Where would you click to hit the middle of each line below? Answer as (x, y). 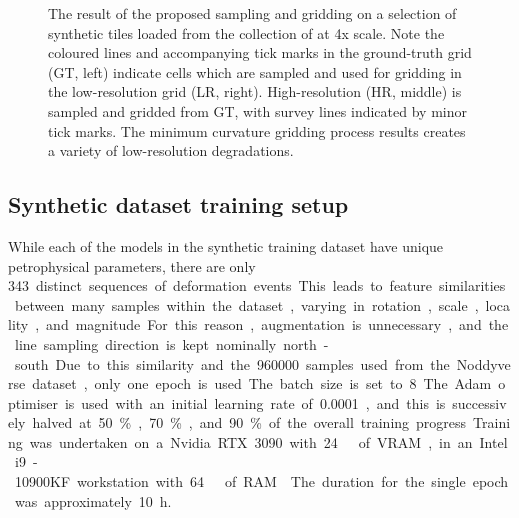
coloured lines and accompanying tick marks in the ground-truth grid (260, 52)
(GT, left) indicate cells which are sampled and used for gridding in (255, 71)
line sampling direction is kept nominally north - (171, 343)
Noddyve (483, 363)
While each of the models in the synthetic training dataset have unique (226, 245)
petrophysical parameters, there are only (132, 265)
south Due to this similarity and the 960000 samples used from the (232, 363)
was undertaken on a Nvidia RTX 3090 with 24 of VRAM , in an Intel (268, 441)
